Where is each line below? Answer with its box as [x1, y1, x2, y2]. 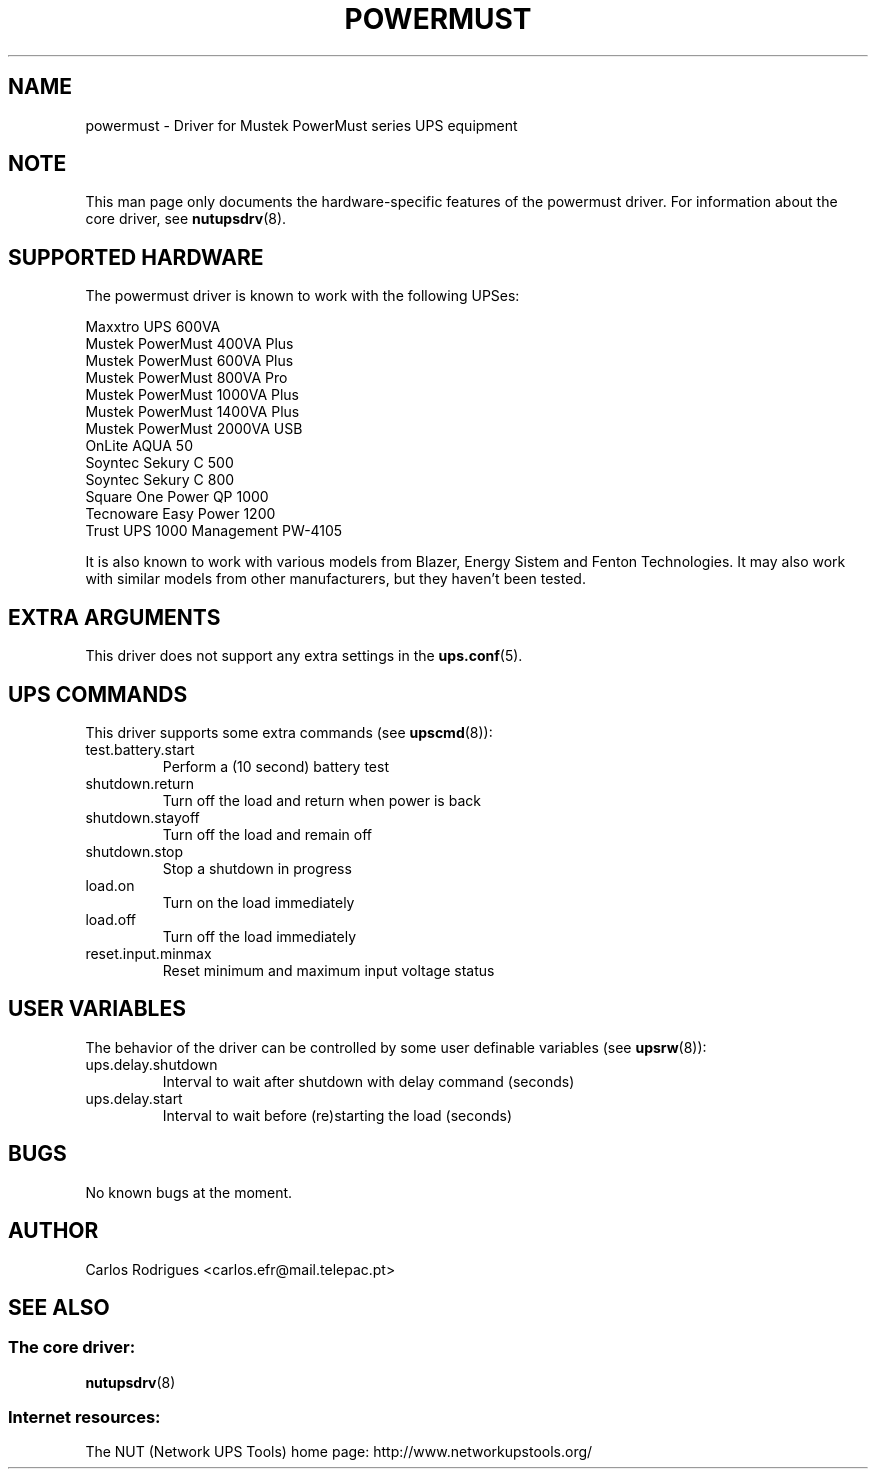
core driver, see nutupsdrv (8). [85, 210, 287, 228]
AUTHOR [8, 1218, 99, 1244]
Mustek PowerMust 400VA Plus [85, 335, 294, 353]
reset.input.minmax [85, 944, 212, 962]
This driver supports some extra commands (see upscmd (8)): [85, 723, 493, 741]
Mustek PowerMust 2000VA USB [85, 420, 303, 438]
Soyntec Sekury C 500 [85, 454, 234, 472]
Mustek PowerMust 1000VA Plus [85, 386, 299, 404]
